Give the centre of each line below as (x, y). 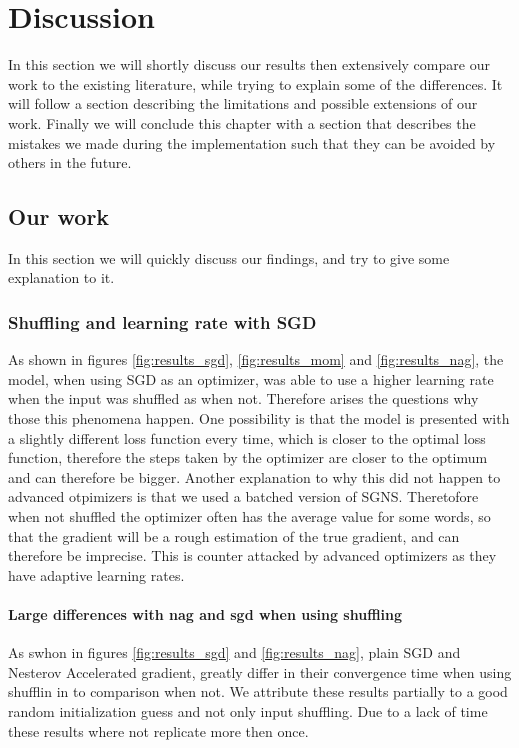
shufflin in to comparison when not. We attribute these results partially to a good (258, 691)
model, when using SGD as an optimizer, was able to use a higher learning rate (251, 378)
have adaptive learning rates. (96, 574)
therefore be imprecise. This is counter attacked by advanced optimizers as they (252, 555)
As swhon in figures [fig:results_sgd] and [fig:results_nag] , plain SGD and (234, 652)
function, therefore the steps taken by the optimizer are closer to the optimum (248, 457)
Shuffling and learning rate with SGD (162, 322)
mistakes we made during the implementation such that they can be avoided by (252, 142)
